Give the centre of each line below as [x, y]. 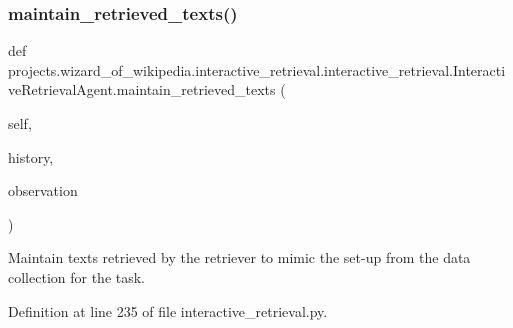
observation [43, 190]
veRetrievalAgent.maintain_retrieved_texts [142, 89]
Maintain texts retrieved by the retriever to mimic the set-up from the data [239, 257]
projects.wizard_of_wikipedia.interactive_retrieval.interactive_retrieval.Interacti [257, 69]
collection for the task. [77, 276]
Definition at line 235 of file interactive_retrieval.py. [168, 310]
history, [31, 156]
